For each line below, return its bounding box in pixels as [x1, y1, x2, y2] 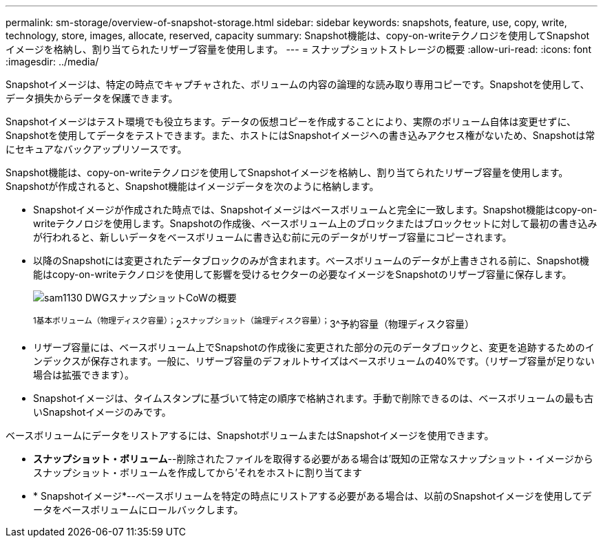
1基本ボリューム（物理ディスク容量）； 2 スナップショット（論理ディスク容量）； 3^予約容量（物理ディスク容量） [33, 316, 474, 330]
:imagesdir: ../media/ [6, 56, 99, 67]
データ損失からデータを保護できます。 [6, 92, 178, 104]
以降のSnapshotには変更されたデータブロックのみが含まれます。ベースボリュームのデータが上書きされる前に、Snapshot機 [33, 255, 589, 266]
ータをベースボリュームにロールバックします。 [33, 503, 244, 515]
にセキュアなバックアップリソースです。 [6, 143, 187, 155]
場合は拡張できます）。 [33, 368, 134, 381]
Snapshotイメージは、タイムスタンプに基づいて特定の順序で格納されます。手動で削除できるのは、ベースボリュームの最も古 [33, 392, 594, 404]
